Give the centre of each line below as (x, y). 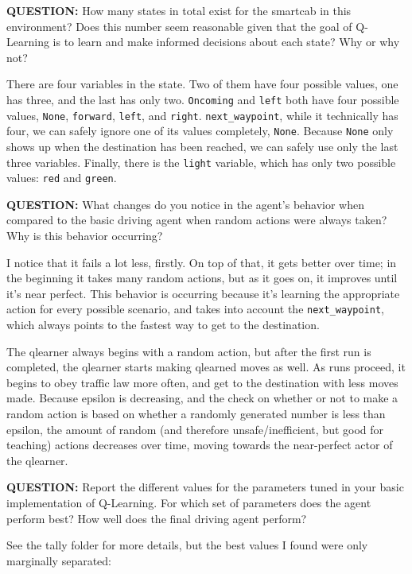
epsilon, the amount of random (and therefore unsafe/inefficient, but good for (195, 429)
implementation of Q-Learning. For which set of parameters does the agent (189, 502)
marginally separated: (59, 560)
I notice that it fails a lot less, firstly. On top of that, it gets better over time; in (202, 262)
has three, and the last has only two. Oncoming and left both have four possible (203, 99)
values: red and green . (62, 178)
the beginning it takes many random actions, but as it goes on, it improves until (202, 278)
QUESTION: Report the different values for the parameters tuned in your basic (205, 487)
